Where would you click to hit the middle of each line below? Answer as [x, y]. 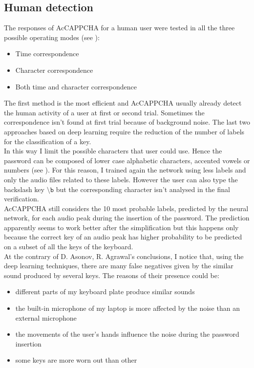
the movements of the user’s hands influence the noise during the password [127, 334]
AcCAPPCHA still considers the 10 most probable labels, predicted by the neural [126, 208]
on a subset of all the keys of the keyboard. [69, 247]
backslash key [24, 189]
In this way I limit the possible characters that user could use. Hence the [113, 151]
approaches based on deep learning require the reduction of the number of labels [124, 131]
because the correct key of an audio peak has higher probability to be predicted [123, 237]
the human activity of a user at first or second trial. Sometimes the [104, 112]
